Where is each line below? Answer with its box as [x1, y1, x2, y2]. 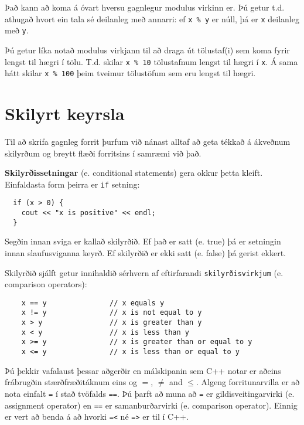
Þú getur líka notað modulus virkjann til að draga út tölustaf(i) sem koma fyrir [5, 43, 290, 56]
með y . [5, 24, 29, 36]
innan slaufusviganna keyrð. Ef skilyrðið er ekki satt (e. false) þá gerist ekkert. [5, 246, 286, 259]
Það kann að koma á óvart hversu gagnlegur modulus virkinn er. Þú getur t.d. [5, 1, 285, 13]
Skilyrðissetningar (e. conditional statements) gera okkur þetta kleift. [5, 166, 263, 179]
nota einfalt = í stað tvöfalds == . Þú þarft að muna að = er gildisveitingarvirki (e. [5, 387, 295, 399]
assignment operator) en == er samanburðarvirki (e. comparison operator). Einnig [5, 399, 298, 411]
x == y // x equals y [21, 298, 165, 307]
